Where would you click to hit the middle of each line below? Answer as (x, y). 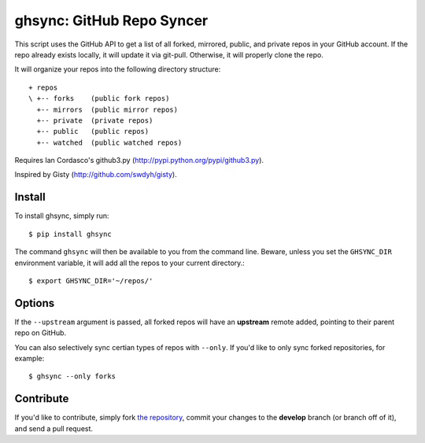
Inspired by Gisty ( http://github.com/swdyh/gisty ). (96, 175)
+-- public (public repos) (93, 131)
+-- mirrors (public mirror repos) (107, 109)
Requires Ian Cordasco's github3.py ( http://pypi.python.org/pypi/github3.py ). (139, 161)
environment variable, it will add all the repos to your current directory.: (130, 263)
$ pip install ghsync (70, 234)
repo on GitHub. (41, 333)
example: (30, 358)
